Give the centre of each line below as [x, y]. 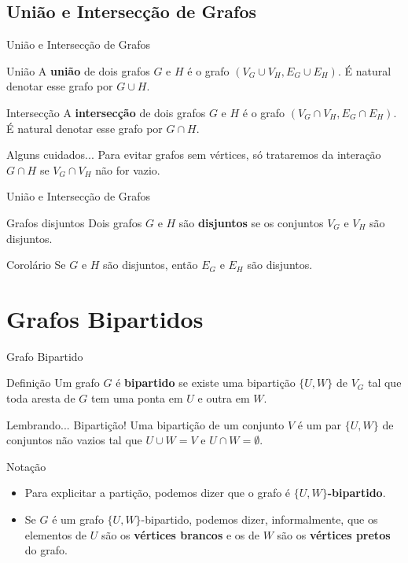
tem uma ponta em [137, 398]
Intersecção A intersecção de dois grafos [106, 112]
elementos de [56, 534]
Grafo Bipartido [45, 356]
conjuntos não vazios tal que [74, 440]
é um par [320, 424]
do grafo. [46, 550]
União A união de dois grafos [78, 70]
